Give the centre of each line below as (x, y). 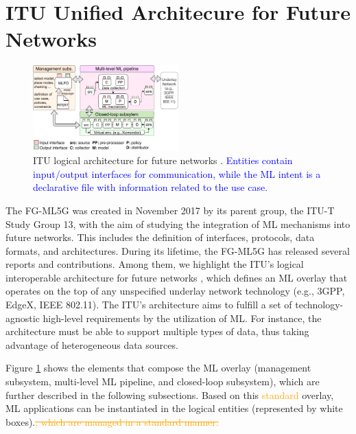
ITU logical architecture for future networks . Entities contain (163, 160)
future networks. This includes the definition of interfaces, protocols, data (160, 237)
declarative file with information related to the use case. (151, 187)
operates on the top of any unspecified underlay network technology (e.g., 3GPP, (175, 291)
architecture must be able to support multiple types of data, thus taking (157, 331)
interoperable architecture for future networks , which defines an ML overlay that (177, 277)
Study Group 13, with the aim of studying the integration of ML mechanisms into (178, 224)
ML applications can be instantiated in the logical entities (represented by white (174, 408)
